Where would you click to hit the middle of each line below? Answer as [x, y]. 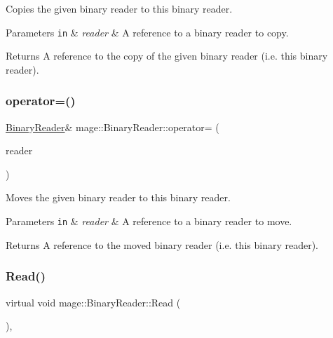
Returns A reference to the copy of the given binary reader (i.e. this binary [167, 56]
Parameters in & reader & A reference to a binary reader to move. [149, 221]
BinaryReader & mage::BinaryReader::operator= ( [113, 127]
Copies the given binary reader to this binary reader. [119, 8]
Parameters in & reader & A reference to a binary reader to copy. [147, 32]
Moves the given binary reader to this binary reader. [118, 197]
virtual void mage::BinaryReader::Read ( [93, 302]
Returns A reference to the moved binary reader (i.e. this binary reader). [162, 244]
